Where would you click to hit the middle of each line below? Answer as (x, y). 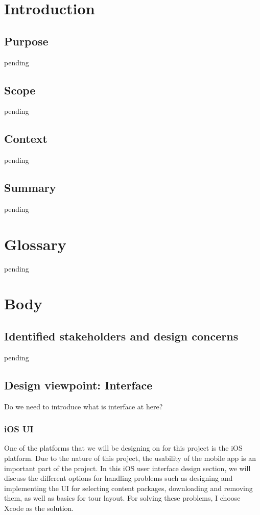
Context (26, 139)
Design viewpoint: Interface (78, 385)
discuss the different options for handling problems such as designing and (119, 478)
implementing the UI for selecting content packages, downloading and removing (128, 488)
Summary (30, 188)
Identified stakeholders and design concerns (121, 336)
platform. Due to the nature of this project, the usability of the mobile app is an (130, 458)
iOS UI (19, 429)
